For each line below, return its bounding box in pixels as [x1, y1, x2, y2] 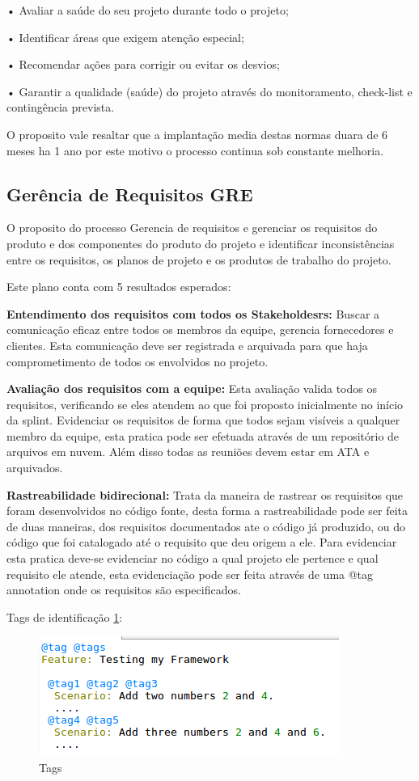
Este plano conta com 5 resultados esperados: [6, 278, 231, 295]
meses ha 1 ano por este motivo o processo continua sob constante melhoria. [6, 141, 384, 158]
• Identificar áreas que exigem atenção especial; [6, 28, 244, 45]
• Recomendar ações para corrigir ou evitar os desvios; [6, 56, 280, 73]
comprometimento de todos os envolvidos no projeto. [6, 353, 269, 369]
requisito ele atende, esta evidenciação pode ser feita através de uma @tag [6, 565, 374, 582]
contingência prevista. [6, 99, 115, 116]
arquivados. [6, 459, 63, 476]
